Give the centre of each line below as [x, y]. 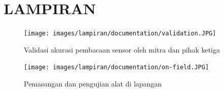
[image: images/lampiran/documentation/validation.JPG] [120, 34]
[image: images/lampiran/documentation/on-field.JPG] [117, 67]
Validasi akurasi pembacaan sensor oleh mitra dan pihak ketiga [122, 49]
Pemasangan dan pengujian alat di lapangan [93, 84]
